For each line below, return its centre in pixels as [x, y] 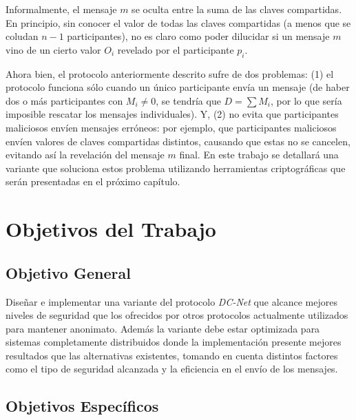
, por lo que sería [306, 100]
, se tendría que [188, 100]
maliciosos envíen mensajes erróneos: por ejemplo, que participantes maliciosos [171, 127]
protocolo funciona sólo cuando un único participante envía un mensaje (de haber [178, 87]
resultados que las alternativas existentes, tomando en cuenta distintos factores [172, 355]
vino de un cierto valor [53, 49]
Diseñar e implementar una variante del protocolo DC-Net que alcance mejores [172, 301]
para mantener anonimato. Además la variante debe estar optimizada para [163, 328]
